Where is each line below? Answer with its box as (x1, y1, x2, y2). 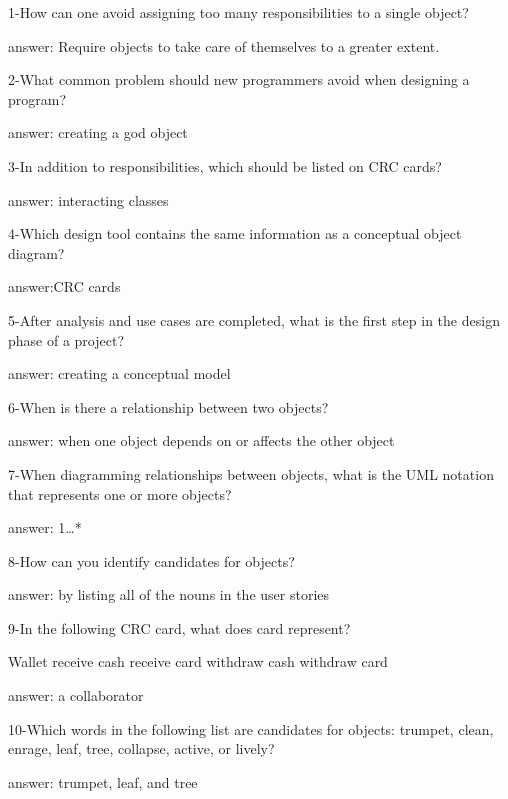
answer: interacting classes (8, 189, 169, 210)
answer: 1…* (8, 517, 82, 538)
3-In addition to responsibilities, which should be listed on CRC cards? (8, 155, 442, 176)
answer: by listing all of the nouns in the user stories (8, 584, 330, 605)
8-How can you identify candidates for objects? (8, 550, 295, 571)
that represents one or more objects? (8, 483, 232, 504)
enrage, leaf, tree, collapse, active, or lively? (8, 738, 275, 759)
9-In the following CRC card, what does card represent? (8, 617, 351, 638)
